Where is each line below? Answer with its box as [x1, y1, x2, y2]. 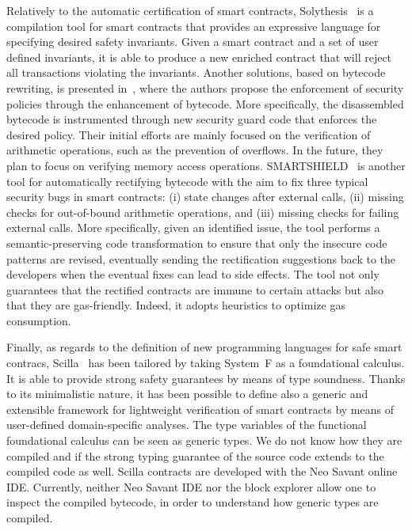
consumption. [6, 312, 71, 328]
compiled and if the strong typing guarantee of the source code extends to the [6, 447, 384, 464]
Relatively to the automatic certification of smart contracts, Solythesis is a [6, 2, 374, 18]
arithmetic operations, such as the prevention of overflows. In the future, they [6, 142, 383, 158]
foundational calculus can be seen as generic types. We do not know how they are [6, 432, 402, 449]
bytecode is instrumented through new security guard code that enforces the [6, 111, 377, 127]
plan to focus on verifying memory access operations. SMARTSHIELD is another [6, 157, 406, 173]
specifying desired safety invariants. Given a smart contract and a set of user [6, 33, 379, 50]
